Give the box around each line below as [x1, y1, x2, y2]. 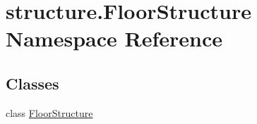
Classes [6, 72, 59, 94]
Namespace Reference [6, 24, 222, 53]
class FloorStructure [6, 105, 93, 120]
